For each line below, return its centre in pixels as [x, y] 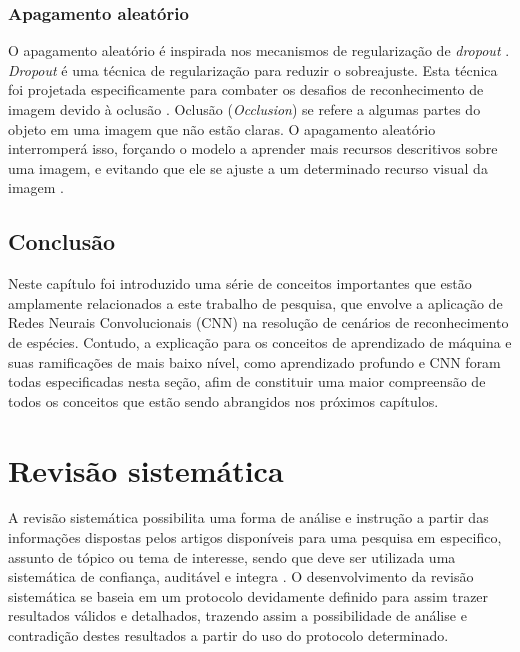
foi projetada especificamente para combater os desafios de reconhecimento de [246, 89]
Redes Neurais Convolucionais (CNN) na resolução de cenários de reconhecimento [258, 322]
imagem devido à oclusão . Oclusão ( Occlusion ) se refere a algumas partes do [244, 109]
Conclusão [62, 241]
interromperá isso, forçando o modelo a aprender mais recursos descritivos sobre [253, 148]
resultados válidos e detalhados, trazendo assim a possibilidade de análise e [237, 615]
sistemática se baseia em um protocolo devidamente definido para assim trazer [248, 595]
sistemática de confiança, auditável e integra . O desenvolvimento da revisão [241, 576]
